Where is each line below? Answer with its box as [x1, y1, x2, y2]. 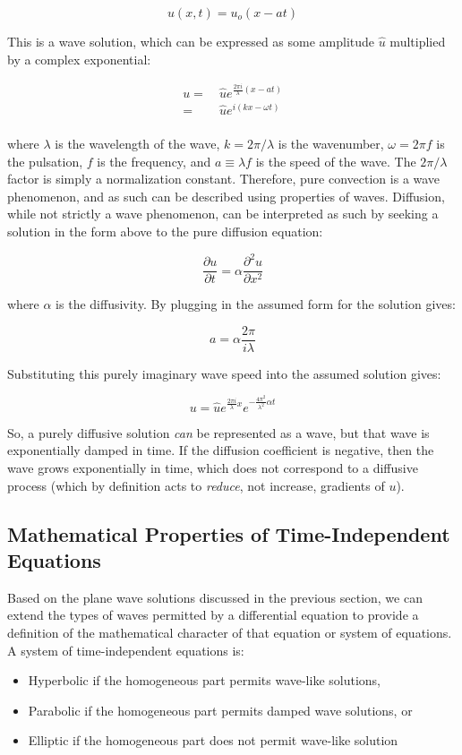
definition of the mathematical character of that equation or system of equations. [7, 622, 452, 641]
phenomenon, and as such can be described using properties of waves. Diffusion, [7, 186, 445, 205]
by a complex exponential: [7, 49, 151, 68]
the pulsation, [7, 151, 83, 170]
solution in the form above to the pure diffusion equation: [7, 222, 323, 241]
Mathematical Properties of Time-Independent [7, 519, 450, 547]
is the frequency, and [97, 151, 211, 170]
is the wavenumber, [278, 134, 384, 153]
